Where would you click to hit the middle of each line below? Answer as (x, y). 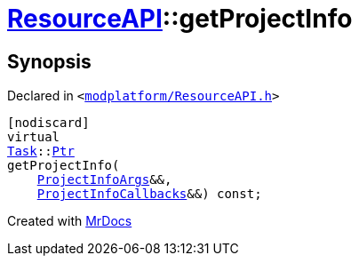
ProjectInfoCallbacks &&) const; (149, 194)
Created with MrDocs (70, 221)
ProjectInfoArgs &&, (104, 180)
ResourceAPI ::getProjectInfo (180, 19)
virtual (34, 137)
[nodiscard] (48, 123)
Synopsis (49, 61)
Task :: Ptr (41, 151)
